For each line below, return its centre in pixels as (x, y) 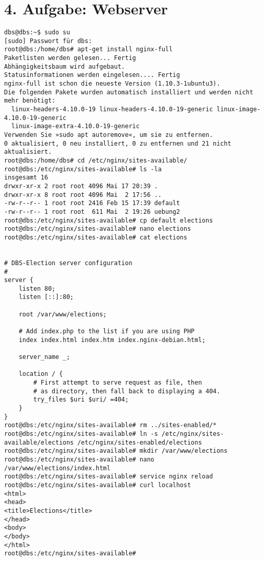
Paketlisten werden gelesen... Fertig (70, 58)
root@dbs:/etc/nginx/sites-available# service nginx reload (109, 477)
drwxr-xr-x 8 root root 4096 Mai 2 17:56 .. (83, 195)
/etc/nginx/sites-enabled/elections (140, 442)
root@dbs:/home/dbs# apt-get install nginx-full (89, 49)
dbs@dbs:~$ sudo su (37, 33)
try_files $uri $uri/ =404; (81, 400)
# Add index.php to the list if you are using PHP (107, 332)
